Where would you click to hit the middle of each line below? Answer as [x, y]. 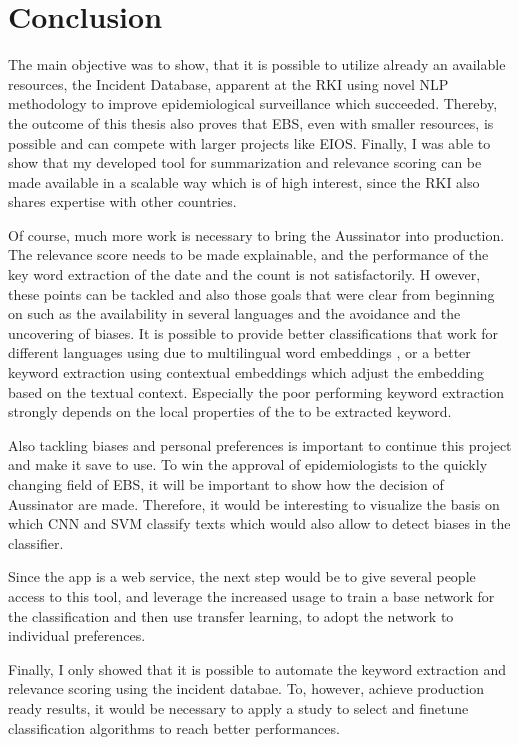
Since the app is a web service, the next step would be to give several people [242, 576]
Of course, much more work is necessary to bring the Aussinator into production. [256, 234]
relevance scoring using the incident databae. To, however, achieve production [246, 688]
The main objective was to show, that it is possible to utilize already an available [257, 64]
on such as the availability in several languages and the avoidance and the [234, 313]
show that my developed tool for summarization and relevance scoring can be [245, 162]
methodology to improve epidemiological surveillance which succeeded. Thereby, [253, 103]
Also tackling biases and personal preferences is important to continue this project [260, 444]
